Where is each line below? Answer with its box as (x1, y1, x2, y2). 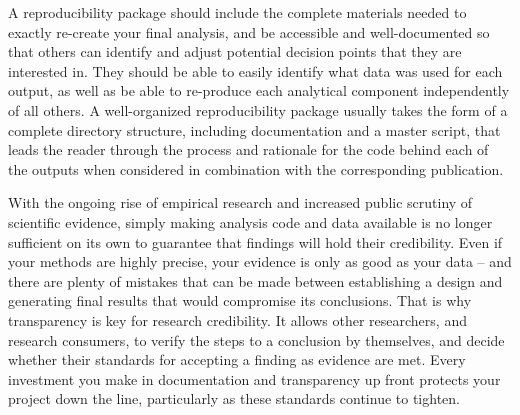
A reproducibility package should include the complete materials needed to (8, 2, 467, 22)
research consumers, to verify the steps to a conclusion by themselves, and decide (8, 329, 505, 350)
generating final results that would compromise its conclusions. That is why (8, 290, 472, 311)
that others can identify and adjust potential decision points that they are (8, 41, 462, 62)
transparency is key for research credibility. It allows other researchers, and (8, 309, 467, 330)
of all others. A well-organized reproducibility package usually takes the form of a (8, 99, 508, 120)
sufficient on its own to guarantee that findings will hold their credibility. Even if (8, 231, 503, 252)
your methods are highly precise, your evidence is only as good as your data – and (8, 251, 512, 272)
